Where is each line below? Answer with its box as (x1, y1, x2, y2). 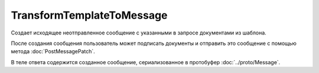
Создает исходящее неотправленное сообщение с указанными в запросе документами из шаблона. (11, 29, 267, 36)
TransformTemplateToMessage (11, 9, 168, 22)
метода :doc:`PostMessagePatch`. (11, 48, 96, 55)
